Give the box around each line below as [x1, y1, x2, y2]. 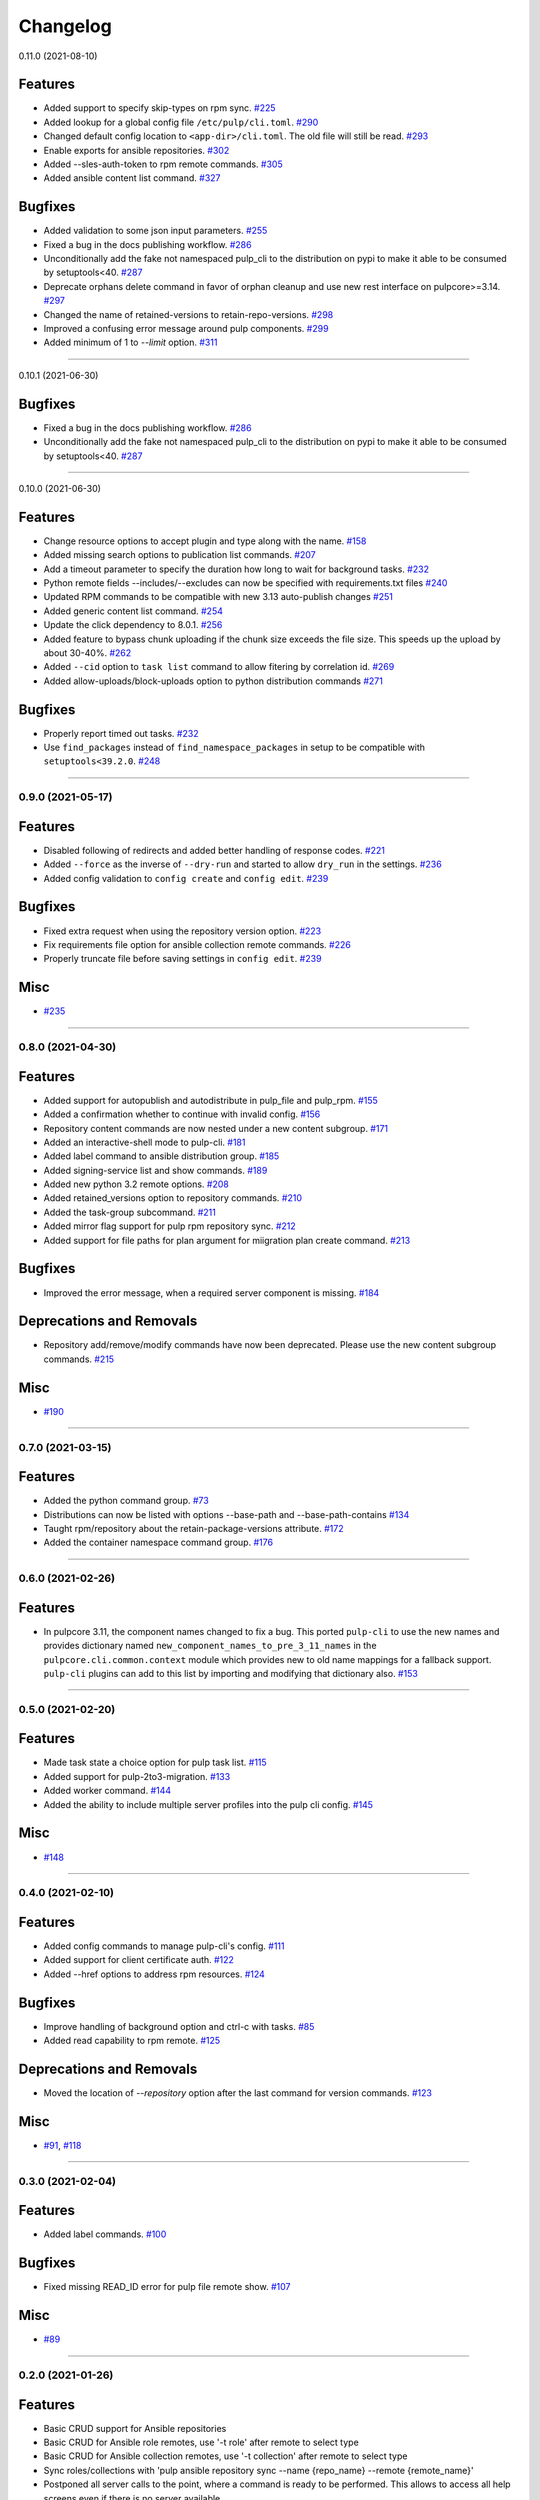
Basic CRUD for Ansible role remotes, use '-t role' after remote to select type [43, 2436, 359, 2449]
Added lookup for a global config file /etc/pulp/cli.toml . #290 [43, 116, 319, 128]
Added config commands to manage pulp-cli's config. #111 [43, 1940, 285, 1952]
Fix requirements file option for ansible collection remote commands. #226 [43, 938, 352, 950]
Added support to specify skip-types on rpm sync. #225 [43, 102, 276, 114]
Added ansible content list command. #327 [43, 172, 221, 184]
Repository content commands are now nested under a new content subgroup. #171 [43, 1122, 389, 1134]
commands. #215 [43, 1353, 115, 1365]
